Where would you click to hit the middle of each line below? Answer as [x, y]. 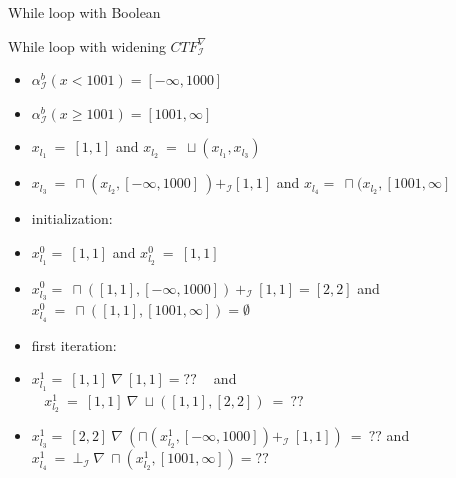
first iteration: [74, 344]
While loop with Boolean [84, 12]
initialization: [72, 218]
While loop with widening [87, 45]
